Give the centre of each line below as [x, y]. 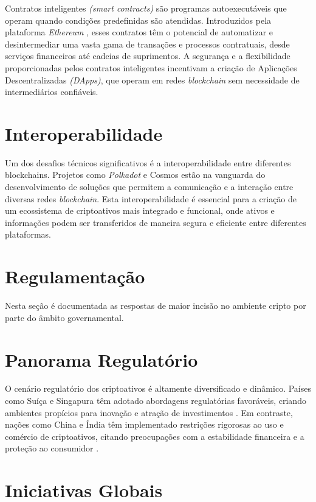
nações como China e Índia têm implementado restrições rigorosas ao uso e [144, 424]
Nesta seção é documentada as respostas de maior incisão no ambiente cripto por [156, 306]
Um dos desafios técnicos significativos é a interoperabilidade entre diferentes [148, 162]
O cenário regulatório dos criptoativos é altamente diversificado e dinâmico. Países [158, 388]
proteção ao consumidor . [52, 448]
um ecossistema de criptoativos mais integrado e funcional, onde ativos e [140, 210]
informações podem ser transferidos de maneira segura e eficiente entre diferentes [156, 222]
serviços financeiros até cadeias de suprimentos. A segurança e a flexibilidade [148, 56]
